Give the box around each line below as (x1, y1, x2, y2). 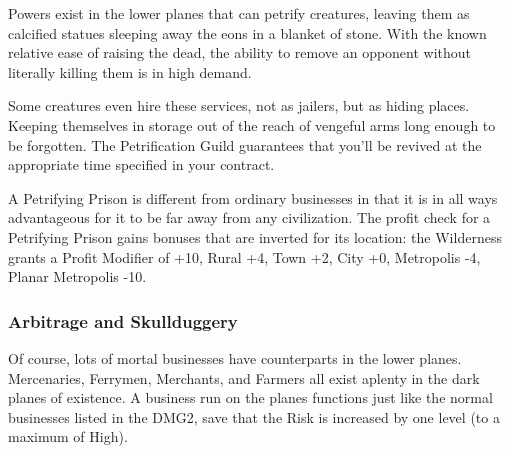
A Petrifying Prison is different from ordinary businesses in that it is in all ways (8, 187, 498, 208)
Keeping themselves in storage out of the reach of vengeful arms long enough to (8, 114, 496, 135)
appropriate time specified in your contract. (8, 154, 275, 175)
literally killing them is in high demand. (8, 61, 252, 82)
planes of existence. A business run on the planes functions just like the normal (8, 387, 493, 408)
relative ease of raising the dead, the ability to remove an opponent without (8, 42, 472, 63)
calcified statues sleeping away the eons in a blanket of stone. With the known (8, 22, 487, 43)
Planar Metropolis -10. (8, 266, 147, 287)
